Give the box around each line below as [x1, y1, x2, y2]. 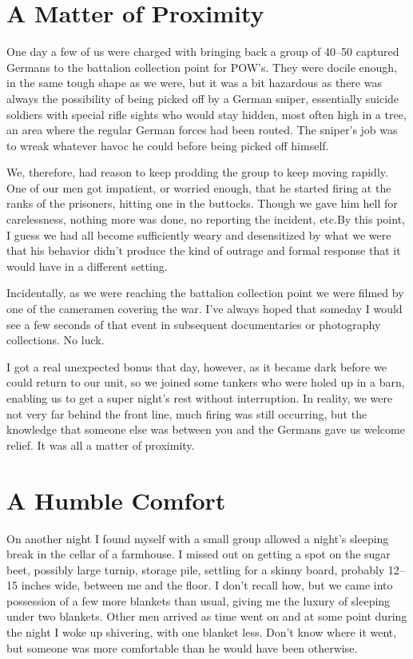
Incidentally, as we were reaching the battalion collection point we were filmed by [6, 284, 404, 301]
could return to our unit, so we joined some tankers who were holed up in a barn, [6, 374, 405, 391]
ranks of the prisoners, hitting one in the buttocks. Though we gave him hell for [6, 195, 398, 212]
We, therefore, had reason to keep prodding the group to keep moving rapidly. [6, 164, 388, 181]
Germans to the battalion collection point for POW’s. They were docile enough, [6, 58, 398, 75]
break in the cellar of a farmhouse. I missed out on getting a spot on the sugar [6, 546, 391, 562]
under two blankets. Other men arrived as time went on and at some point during [6, 608, 407, 625]
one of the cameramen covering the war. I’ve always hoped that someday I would [6, 300, 403, 317]
